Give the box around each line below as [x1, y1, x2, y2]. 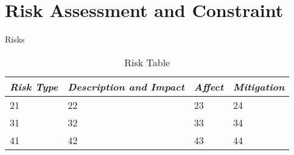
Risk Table [124, 55, 170, 69]
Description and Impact [68, 79, 184, 94]
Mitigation [233, 79, 285, 94]
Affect [194, 79, 224, 94]
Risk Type [10, 79, 58, 94]
